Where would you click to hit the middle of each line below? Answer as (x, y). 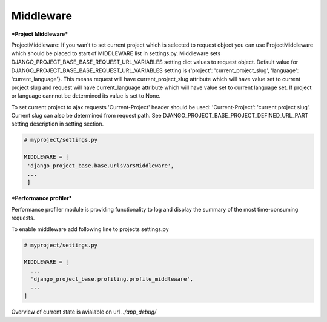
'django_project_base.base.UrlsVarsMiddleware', (101, 166)
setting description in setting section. (58, 124)
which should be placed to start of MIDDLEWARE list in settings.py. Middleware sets (116, 53)
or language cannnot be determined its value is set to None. (86, 96)
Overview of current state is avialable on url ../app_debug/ (84, 312)
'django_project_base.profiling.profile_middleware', (112, 279)
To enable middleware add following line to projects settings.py (90, 229)
